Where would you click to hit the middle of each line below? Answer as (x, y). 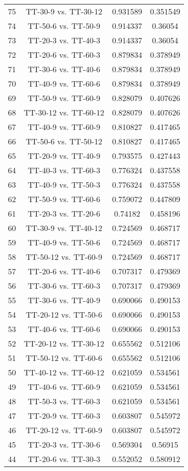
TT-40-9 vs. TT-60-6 (64, 83)
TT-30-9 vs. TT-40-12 (64, 228)
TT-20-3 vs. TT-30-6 (64, 444)
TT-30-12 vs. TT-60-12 (64, 112)
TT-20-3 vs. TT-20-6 (64, 213)
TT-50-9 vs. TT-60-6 (64, 199)
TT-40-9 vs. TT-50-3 (64, 184)
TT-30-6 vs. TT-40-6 (64, 69)
